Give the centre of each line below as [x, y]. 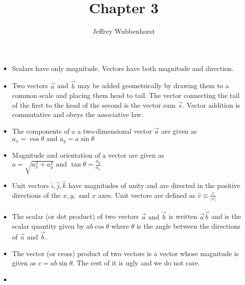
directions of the [36, 195]
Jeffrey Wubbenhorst [124, 31]
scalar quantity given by [48, 226]
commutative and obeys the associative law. [78, 114]
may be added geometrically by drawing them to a [153, 85]
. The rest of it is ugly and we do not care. [136, 263]
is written [183, 216]
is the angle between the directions [189, 226]
